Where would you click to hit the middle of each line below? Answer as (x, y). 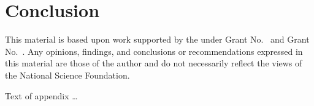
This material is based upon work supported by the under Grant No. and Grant (157, 39)
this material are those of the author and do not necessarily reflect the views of (154, 63)
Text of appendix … (41, 95)
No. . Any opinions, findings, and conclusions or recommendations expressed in (154, 51)
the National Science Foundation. (67, 75)
